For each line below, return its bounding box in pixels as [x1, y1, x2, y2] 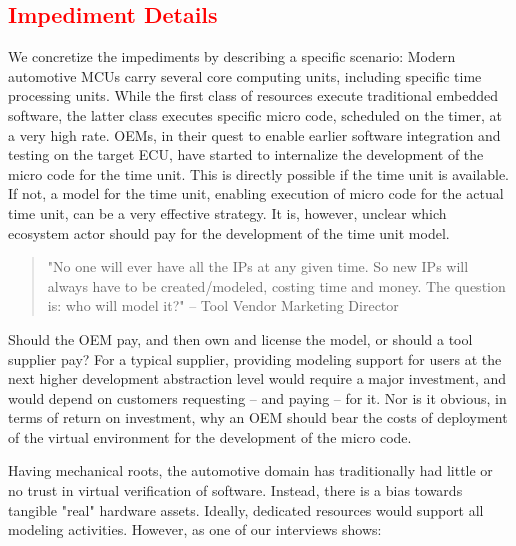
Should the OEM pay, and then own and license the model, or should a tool [8, 328, 473, 349]
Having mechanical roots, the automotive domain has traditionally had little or [8, 460, 493, 481]
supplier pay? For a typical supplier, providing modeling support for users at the [8, 348, 502, 369]
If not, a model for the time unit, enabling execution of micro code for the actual [8, 183, 504, 204]
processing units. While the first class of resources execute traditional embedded [8, 85, 499, 106]
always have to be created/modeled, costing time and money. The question [47, 275, 506, 296]
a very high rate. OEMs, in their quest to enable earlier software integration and [8, 124, 501, 145]
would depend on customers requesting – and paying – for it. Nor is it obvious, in [8, 387, 507, 408]
